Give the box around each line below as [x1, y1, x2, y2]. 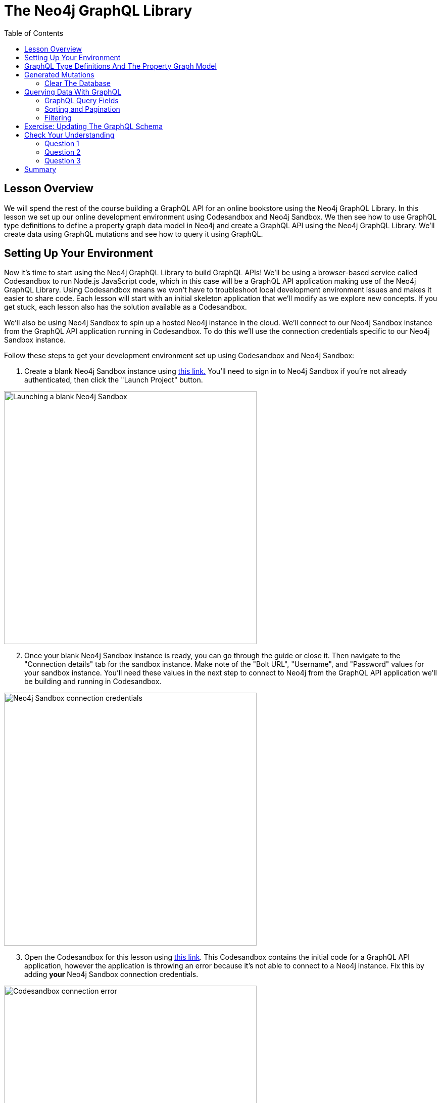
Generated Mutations [24, 70, 94, 79]
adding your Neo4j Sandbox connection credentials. [24, 970, 199, 979]
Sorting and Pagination [44, 104, 120, 113]
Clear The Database [44, 78, 111, 88]
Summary [24, 164, 57, 174]
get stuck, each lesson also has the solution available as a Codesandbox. [4, 303, 247, 312]
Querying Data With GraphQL [24, 87, 122, 96]
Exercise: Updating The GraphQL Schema [24, 121, 163, 131]
